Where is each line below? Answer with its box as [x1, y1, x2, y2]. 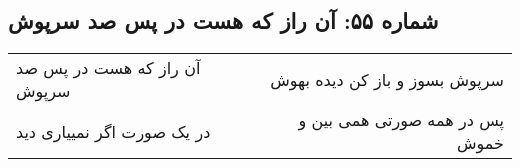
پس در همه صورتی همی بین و [298, 108, 504, 132]
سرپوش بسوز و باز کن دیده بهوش [270, 67, 504, 91]
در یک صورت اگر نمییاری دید [16, 119, 211, 143]
